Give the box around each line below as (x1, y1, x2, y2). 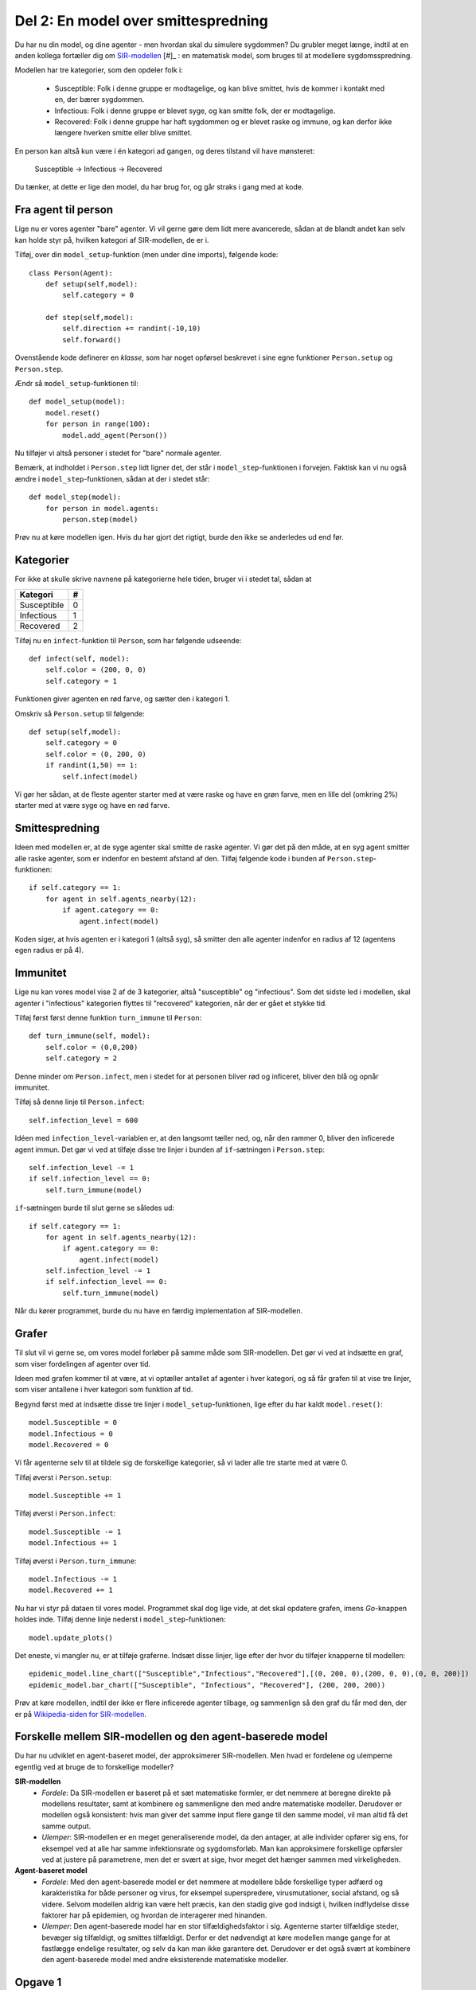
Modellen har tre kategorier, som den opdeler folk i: (14, 65, 183, 75)
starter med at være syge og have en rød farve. (14, 801, 170, 810)
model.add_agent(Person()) (62, 431, 168, 439)
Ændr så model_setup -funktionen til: (14, 379, 139, 388)
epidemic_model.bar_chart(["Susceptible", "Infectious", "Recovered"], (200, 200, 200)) (29, 1680, 386, 1689)
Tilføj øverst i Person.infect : (14, 1508, 116, 1518)
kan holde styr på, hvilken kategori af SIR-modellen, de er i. (14, 235, 209, 244)
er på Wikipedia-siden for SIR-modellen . (14, 1709, 147, 1719)
